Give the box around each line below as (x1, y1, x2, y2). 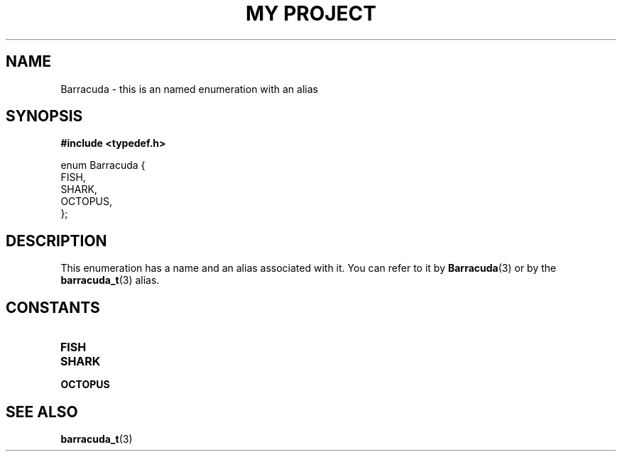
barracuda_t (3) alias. (60, 274, 160, 287)
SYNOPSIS (6, 107, 83, 126)
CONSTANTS (6, 298, 100, 316)
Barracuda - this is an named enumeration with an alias (60, 82, 318, 95)
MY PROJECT (245, 1, 377, 26)
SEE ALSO (6, 402, 78, 421)
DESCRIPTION (6, 231, 107, 250)
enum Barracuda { (60, 159, 146, 172)
